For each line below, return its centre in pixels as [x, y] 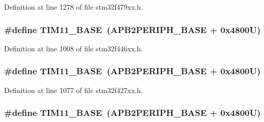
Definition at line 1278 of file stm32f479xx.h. [74, 7]
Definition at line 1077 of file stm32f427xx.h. [74, 90]
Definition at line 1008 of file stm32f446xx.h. [74, 48]
